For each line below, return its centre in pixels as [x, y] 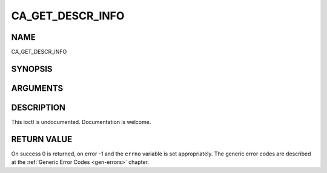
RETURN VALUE [42, 139]
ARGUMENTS [37, 88]
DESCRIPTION [38, 107]
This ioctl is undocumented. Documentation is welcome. [81, 122]
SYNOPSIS [32, 69]
